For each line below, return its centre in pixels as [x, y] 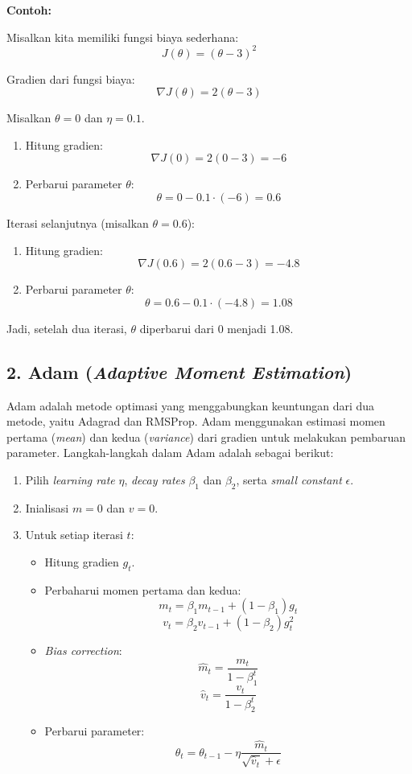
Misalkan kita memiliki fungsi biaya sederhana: [123, 37]
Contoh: [29, 10]
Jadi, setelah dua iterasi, [67, 328]
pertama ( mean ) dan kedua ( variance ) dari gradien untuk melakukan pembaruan [206, 436]
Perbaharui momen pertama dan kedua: [143, 589]
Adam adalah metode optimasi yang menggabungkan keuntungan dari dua [191, 405]
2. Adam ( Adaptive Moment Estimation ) [179, 371]
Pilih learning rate [70, 480]
